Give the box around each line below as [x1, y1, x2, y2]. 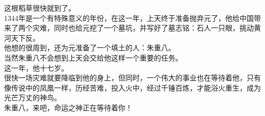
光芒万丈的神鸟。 [4, 92, 61, 103]
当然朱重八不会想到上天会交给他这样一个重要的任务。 [4, 52, 182, 63]
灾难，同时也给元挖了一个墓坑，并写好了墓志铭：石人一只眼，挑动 [32, 22, 254, 33]
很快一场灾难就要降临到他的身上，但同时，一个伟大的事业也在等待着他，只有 [4, 72, 261, 83]
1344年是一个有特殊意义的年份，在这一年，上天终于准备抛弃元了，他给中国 [4, 12, 254, 23]
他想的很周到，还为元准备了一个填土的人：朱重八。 [4, 42, 175, 53]
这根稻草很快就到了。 [4, 3, 75, 13]
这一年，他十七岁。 [4, 62, 68, 73]
